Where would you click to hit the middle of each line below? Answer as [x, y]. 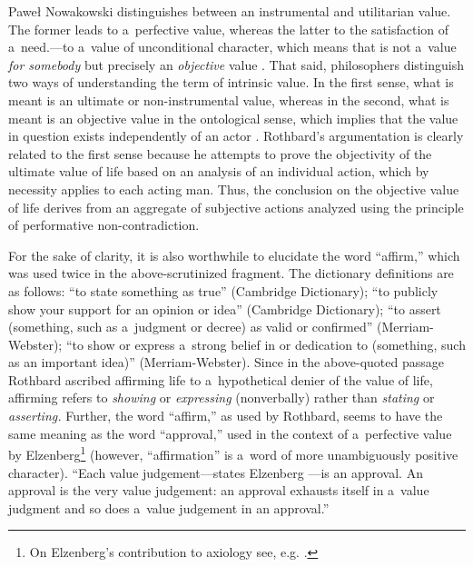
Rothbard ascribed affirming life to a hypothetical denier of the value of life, [221, 379]
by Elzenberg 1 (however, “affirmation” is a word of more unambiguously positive [233, 453]
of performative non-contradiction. [104, 225]
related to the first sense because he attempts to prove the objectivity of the [220, 153]
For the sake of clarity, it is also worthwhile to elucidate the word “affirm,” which [234, 255]
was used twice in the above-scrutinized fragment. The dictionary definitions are [231, 273]
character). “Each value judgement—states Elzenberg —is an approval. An [216, 472]
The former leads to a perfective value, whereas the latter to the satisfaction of [229, 29]
